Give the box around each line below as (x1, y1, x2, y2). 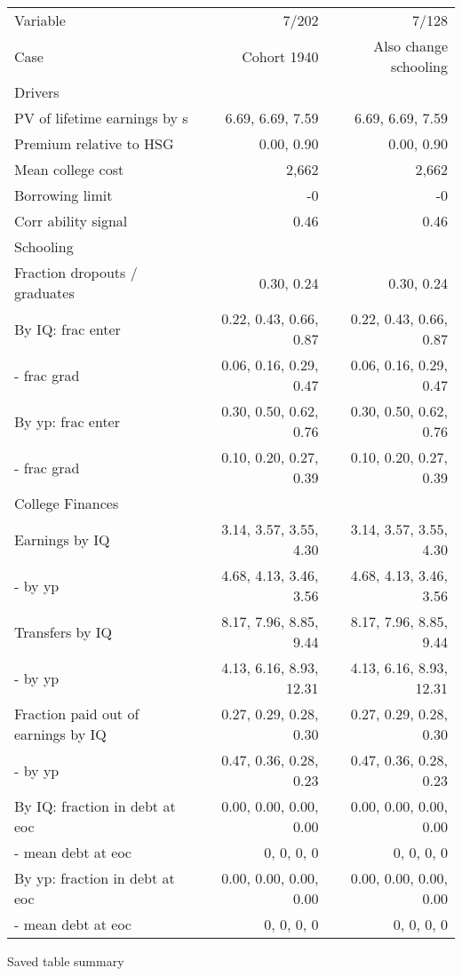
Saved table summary (7, 952, 124, 970)
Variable (14, 10, 66, 30)
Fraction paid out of (14, 703, 139, 724)
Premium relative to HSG (14, 133, 174, 154)
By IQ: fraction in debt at (14, 796, 176, 816)
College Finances (14, 493, 119, 513)
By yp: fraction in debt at (14, 868, 175, 888)
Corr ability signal (14, 210, 128, 231)
